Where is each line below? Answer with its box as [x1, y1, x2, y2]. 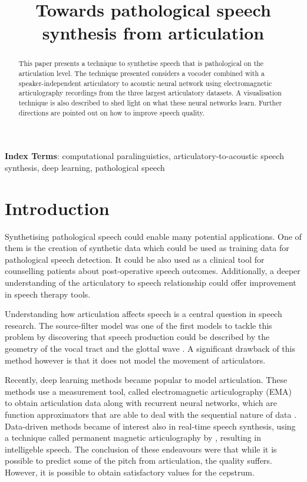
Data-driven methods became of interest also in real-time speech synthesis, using [5, 420, 296, 432]
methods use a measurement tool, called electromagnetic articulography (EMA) [5, 385, 292, 397]
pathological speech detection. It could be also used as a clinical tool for [5, 253, 265, 265]
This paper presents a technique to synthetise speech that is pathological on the [18, 58, 264, 68]
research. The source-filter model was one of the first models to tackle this [5, 319, 272, 331]
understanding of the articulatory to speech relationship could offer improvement [5, 276, 296, 288]
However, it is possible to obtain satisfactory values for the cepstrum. [5, 466, 255, 478]
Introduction [5, 196, 110, 220]
